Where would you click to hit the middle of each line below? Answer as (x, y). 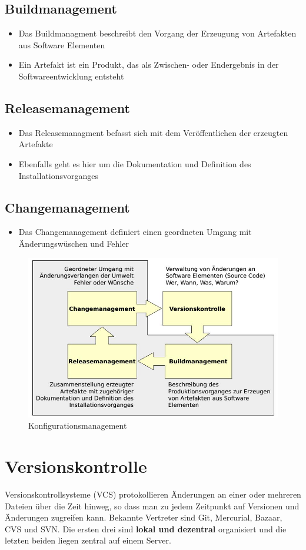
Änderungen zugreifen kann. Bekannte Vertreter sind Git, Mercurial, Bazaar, (144, 517)
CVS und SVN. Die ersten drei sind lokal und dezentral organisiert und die (146, 529)
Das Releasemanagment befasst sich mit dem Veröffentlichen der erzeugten (153, 132)
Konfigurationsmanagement (78, 425)
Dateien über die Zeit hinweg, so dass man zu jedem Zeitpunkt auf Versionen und (152, 506)
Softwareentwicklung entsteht (71, 76)
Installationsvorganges (59, 175)
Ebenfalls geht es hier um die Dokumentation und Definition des (135, 163)
